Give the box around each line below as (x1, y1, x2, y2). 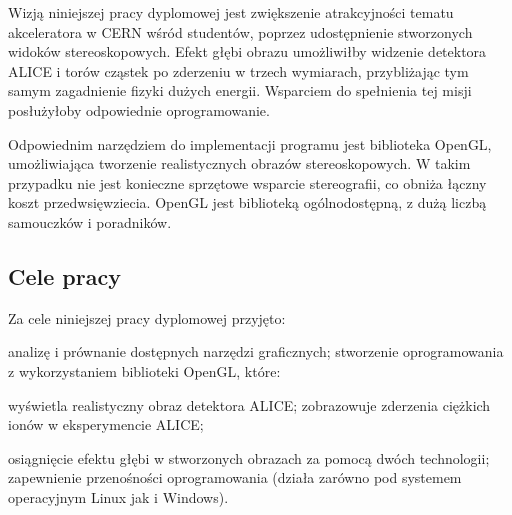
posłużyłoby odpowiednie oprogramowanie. (8, 99, 270, 120)
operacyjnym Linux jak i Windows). (8, 486, 229, 507)
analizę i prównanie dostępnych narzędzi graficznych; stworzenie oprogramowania (8, 341, 504, 362)
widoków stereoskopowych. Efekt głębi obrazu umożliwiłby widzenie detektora (8, 41, 487, 62)
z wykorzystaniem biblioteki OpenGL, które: (8, 360, 281, 381)
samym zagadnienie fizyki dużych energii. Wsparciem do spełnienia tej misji (8, 80, 472, 101)
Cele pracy (8, 260, 121, 291)
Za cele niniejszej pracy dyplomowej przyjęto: (8, 307, 286, 328)
